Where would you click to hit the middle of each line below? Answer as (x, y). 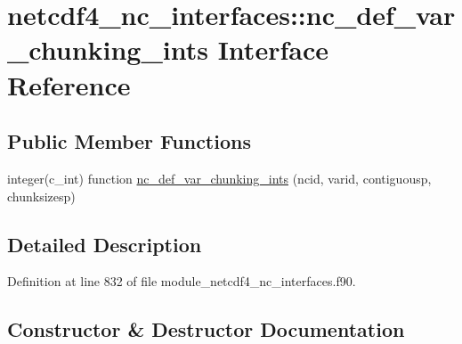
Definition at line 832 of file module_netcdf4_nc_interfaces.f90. (182, 281)
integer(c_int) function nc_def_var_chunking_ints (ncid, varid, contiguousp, (219, 178)
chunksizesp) (41, 196)
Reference (69, 84)
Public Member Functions (129, 141)
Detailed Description (105, 244)
